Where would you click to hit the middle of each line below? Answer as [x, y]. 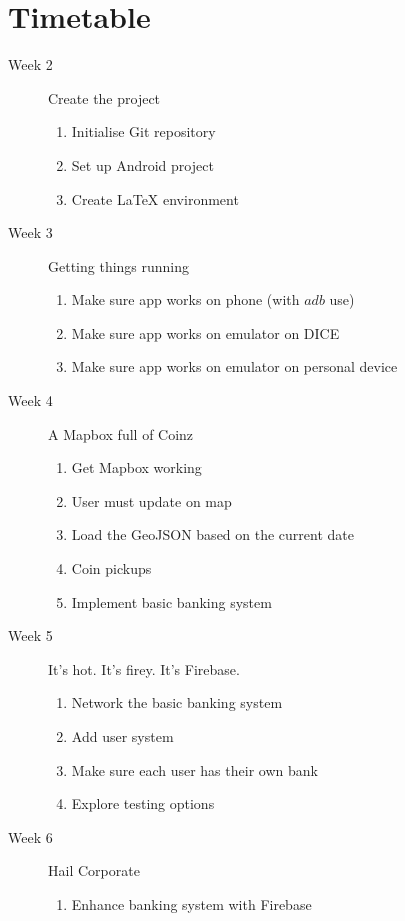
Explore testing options [143, 803]
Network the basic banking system [177, 702]
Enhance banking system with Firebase [191, 903]
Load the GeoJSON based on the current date [212, 534]
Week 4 [30, 400]
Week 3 [30, 232]
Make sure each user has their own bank [194, 769]
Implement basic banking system [171, 601]
